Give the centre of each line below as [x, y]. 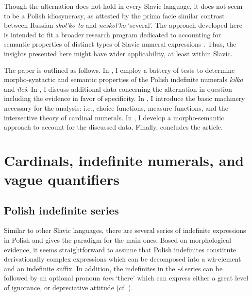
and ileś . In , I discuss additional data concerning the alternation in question [118, 89]
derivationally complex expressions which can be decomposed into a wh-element [123, 259]
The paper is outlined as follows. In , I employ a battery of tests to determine [119, 70]
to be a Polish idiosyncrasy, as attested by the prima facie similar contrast [114, 15]
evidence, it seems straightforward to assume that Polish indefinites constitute [120, 249]
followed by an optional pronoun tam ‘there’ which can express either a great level [126, 278]
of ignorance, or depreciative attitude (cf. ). [68, 288]
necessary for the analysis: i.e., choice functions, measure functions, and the [116, 107]
